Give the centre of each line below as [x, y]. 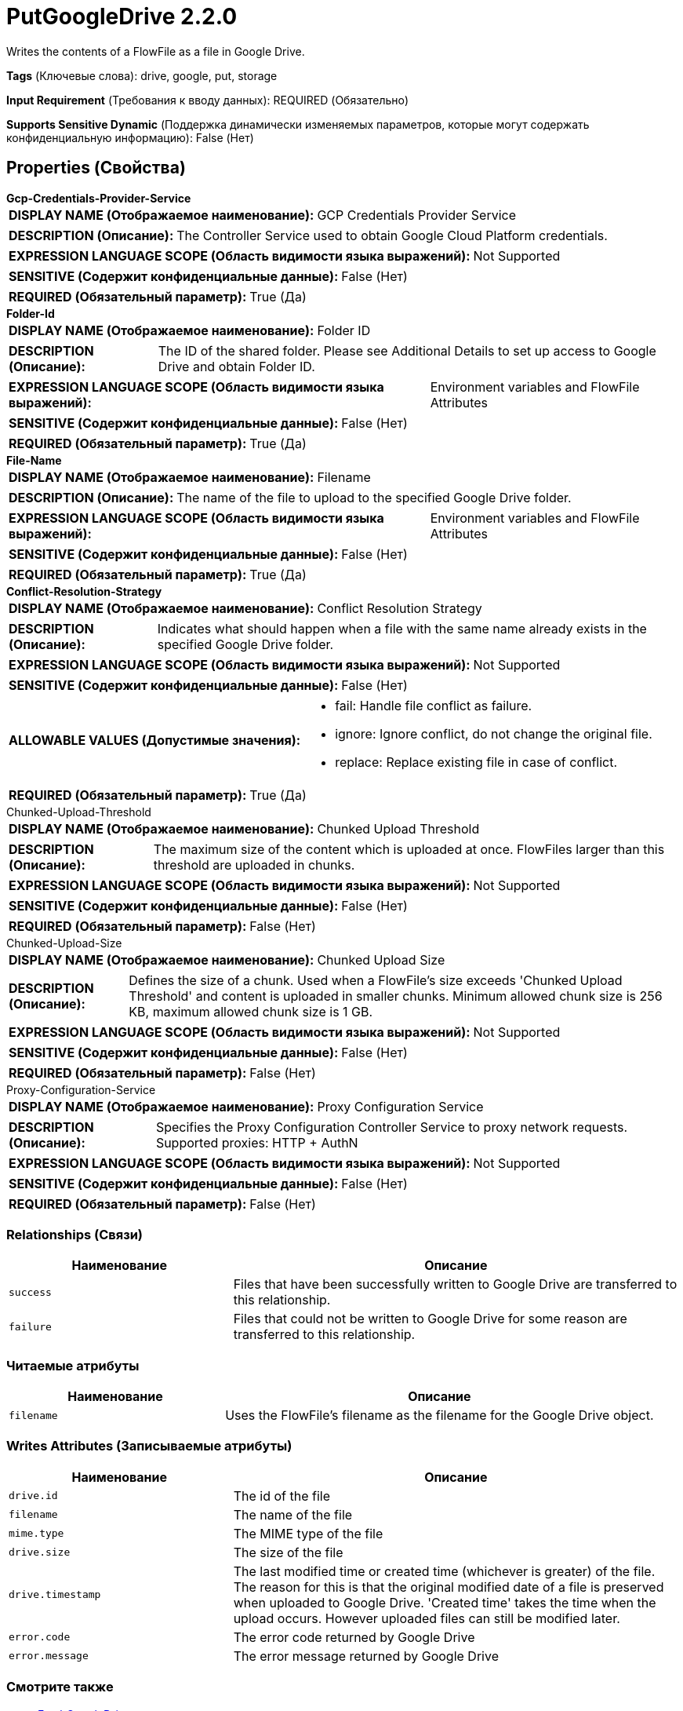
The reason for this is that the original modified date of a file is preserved [449, 1587]
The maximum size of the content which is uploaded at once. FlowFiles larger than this [409, 849]
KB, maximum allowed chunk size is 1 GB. [251, 1011]
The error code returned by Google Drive [354, 1637]
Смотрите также [60, 1687]
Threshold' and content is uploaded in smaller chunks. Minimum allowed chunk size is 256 [396, 996]
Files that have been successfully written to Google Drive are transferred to [455, 1284]
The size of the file [288, 1552]
